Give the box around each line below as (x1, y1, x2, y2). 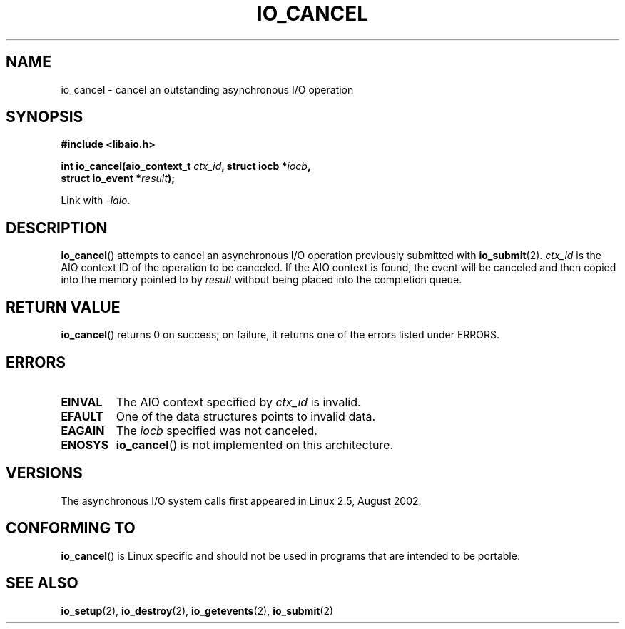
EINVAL (61, 394, 103, 409)
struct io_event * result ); (61, 172, 176, 185)
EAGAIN (61, 423, 105, 438)
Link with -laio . (61, 194, 131, 207)
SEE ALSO (6, 574, 78, 593)
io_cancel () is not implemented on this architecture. (116, 437, 394, 452)
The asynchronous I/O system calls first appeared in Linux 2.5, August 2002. (61, 494, 422, 507)
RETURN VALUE (6, 298, 121, 316)
